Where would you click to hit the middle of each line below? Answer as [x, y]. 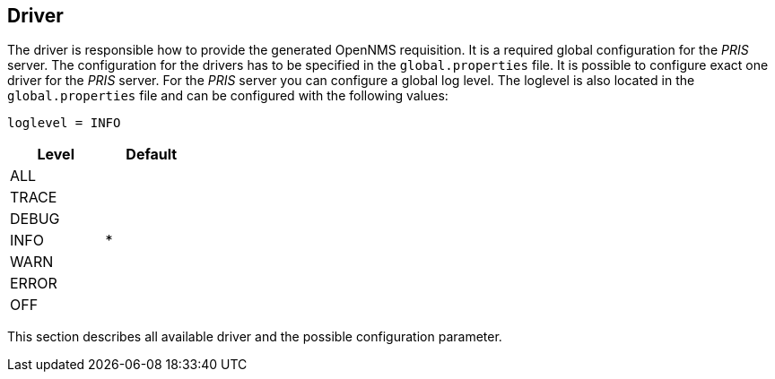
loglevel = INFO [64, 123]
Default [152, 155]
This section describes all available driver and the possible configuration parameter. [255, 337]
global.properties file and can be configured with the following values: [228, 96]
